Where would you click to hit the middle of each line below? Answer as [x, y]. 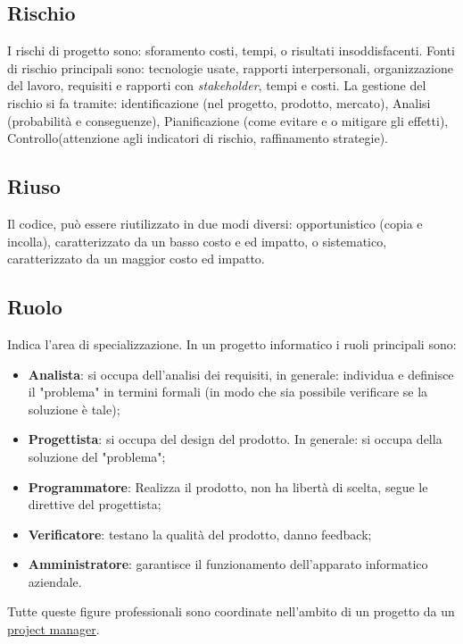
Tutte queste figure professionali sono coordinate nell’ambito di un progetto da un [231, 611]
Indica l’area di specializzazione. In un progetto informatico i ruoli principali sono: [232, 343]
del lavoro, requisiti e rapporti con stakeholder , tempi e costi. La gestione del [217, 85]
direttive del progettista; [95, 504]
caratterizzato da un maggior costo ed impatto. [136, 259]
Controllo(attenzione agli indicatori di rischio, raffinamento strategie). [198, 138]
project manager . [54, 629]
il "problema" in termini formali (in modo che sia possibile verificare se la [228, 392]
